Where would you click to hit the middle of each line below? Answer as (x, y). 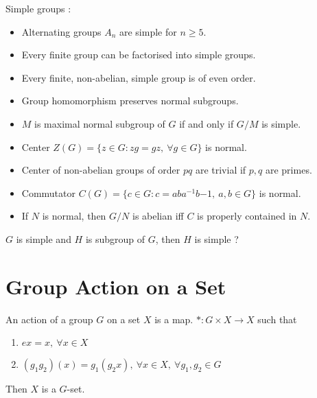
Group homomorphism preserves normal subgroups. (130, 101)
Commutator (49, 192)
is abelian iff (158, 216)
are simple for (148, 31)
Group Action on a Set (116, 286)
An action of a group (49, 319)
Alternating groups (61, 31)
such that (277, 319)
